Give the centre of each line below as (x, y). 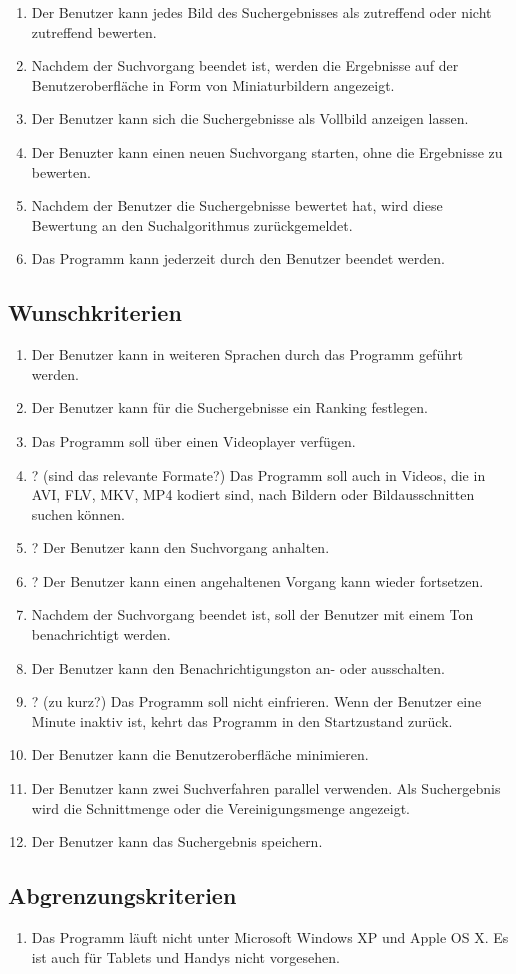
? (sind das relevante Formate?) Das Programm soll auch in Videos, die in (258, 474)
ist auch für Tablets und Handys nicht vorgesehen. (185, 956)
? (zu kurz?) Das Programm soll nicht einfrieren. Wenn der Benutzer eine (256, 701)
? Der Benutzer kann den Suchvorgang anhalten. (180, 547)
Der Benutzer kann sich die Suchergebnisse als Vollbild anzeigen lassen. (250, 118)
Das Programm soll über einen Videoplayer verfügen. (193, 440)
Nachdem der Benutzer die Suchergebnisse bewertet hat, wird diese (237, 205)
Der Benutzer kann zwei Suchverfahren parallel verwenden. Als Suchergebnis (266, 788)
